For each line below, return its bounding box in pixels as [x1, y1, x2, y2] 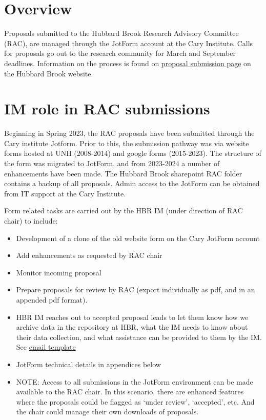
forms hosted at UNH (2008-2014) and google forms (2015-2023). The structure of [4, 148, 261, 158]
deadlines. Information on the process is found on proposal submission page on [4, 57, 251, 68]
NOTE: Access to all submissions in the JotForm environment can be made [16, 376, 253, 387]
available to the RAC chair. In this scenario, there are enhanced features [16, 386, 244, 397]
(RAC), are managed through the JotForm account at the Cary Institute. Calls [4, 37, 253, 48]
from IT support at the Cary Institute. [4, 188, 126, 198]
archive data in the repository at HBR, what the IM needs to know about [16, 322, 248, 332]
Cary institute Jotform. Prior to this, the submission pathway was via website [4, 137, 249, 148]
